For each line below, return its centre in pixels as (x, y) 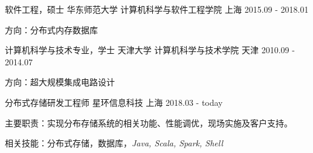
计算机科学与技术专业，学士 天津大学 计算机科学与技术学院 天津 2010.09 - (150, 50)
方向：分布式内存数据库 (51, 29)
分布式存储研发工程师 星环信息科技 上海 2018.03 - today (114, 102)
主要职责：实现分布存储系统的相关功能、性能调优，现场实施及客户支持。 (149, 122)
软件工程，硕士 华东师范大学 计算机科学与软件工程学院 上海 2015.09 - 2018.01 (157, 9)
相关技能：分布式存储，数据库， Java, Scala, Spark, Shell (114, 143)
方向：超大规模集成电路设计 (60, 82)
